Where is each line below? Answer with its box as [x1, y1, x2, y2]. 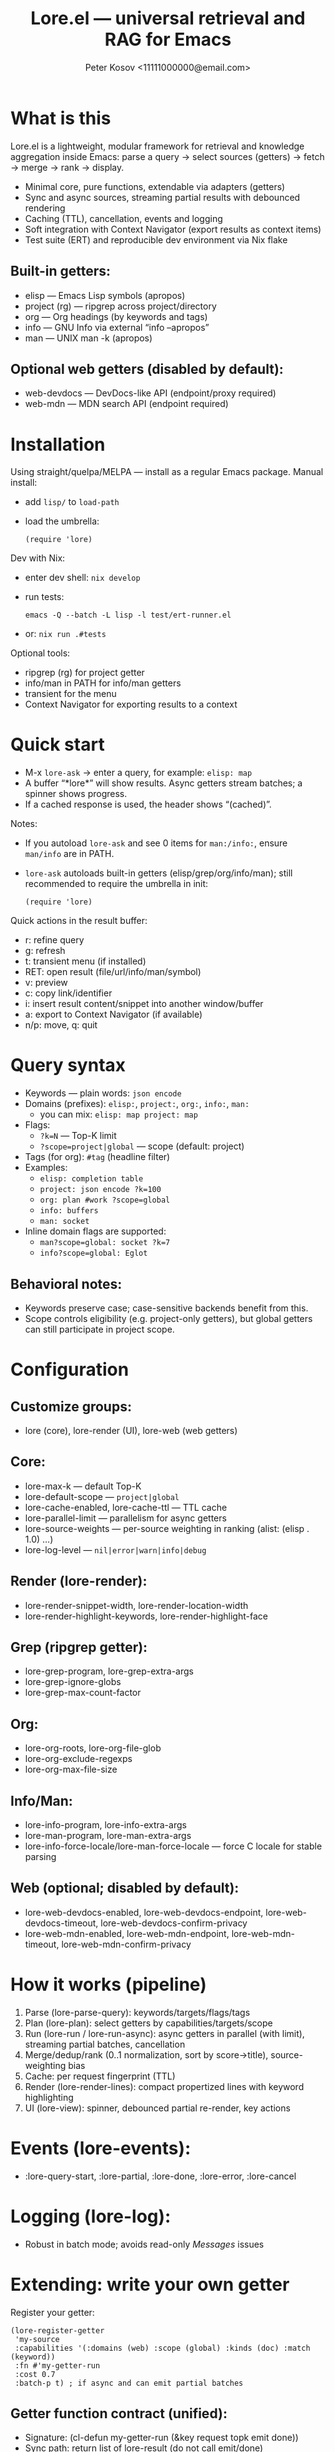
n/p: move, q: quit [24, 1019, 98, 1031]
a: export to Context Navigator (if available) [24, 1008, 203, 1021]
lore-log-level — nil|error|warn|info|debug [24, 1543, 207, 1556]
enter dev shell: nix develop [24, 572, 141, 584]
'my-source [14, 2334, 60, 2344]
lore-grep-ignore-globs [24, 1676, 122, 1688]
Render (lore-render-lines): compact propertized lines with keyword [24, 2080, 305, 2092]
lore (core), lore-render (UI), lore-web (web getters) [24, 1424, 238, 1436]
